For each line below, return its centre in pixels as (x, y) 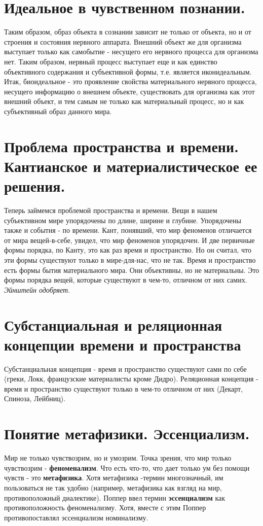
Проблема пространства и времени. (122, 146)
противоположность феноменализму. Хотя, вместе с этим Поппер (105, 507)
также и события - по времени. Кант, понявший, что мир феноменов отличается (128, 230)
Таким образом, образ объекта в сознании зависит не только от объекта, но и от (128, 32)
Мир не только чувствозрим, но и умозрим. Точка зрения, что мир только (118, 458)
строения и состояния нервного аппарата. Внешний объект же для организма (123, 41)
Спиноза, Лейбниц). (35, 398)
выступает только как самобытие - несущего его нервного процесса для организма (131, 51)
